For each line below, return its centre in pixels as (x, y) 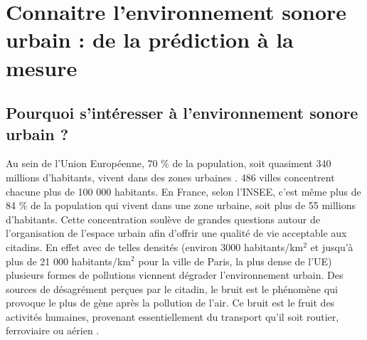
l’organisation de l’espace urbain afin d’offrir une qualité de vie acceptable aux (176, 233)
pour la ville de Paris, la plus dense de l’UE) (235, 261)
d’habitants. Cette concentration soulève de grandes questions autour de (163, 219)
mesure (42, 67)
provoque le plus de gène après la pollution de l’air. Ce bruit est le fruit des (170, 303)
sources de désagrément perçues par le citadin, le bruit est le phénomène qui (172, 288)
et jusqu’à (332, 246)
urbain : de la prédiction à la (150, 39)
